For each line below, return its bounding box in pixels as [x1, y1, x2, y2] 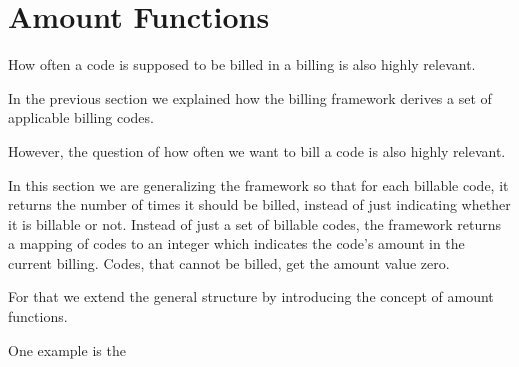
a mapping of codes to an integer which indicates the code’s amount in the [8, 233, 465, 254]
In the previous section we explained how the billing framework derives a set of [8, 87, 492, 108]
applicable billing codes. [8, 107, 154, 128]
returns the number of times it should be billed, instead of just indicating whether [8, 194, 511, 215]
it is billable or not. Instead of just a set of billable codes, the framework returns [8, 213, 501, 234]
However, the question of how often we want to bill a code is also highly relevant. [8, 140, 506, 161]
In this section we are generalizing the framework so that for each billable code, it [8, 174, 509, 195]
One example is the [8, 339, 126, 360]
